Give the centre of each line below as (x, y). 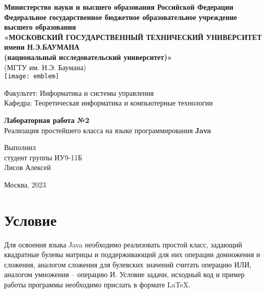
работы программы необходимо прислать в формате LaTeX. (97, 285)
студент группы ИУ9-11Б (43, 157)
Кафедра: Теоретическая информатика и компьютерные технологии (108, 103)
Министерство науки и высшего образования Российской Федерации (119, 7)
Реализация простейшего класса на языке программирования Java (108, 130)
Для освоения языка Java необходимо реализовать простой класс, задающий (123, 244)
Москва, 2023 (25, 184)
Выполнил (20, 147)
